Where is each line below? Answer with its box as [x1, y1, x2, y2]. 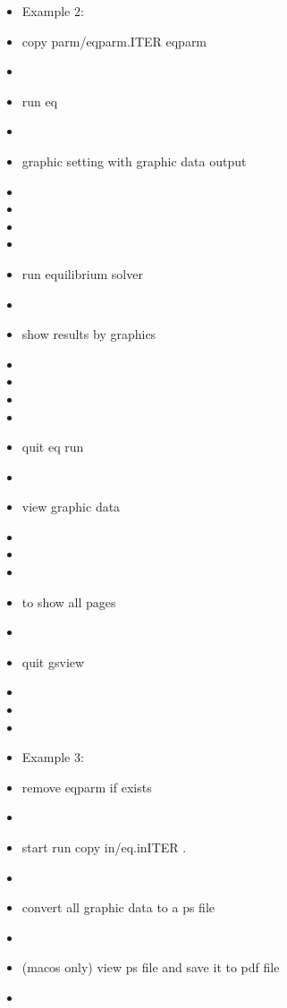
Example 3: [21, 748, 84, 767]
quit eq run [21, 437, 84, 456]
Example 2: [21, 2, 84, 20]
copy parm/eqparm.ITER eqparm [21, 31, 207, 50]
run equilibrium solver [21, 264, 143, 283]
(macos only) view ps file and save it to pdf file [21, 958, 280, 977]
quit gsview [21, 652, 85, 671]
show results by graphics [21, 325, 156, 343]
